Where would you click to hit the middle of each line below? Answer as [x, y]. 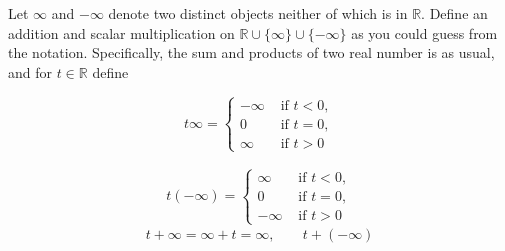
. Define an [454, 13]
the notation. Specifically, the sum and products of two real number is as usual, [251, 52]
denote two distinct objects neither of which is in [258, 13]
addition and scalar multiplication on [121, 32]
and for [30, 71]
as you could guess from [424, 32]
